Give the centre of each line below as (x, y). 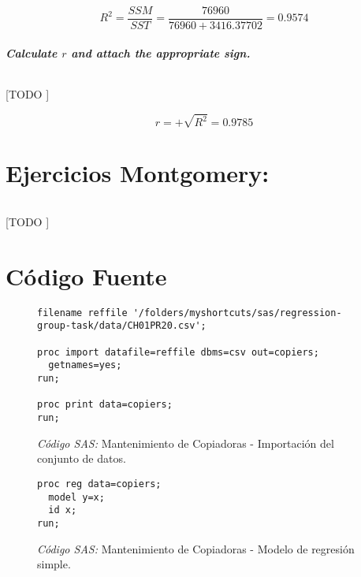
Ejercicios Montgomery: (138, 173)
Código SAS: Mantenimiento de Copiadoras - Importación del (186, 443)
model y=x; (76, 497)
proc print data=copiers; (105, 405)
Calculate (32, 52)
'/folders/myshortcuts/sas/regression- (237, 313)
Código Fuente (86, 275)
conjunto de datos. (82, 458)
